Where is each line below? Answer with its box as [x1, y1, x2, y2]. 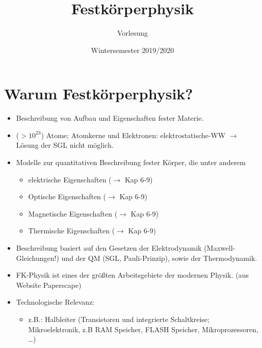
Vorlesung [117, 28, 148, 38]
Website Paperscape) [16, 279, 82, 290]
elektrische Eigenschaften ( [28, 174, 112, 184]
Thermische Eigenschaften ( [28, 225, 115, 236]
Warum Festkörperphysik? [4, 83, 193, 104]
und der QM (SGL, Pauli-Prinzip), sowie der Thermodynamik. [61, 252, 257, 263]
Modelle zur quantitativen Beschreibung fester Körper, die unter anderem [16, 157, 246, 168]
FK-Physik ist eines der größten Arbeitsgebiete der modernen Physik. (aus [16, 270, 249, 280]
